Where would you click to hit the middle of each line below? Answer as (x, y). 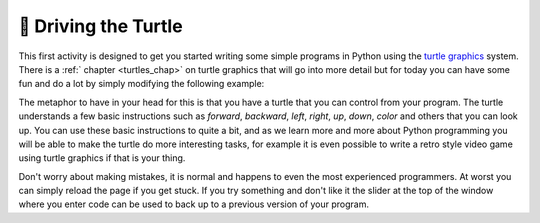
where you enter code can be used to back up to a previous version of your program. (194, 204)
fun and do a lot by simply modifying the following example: (141, 84)
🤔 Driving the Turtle (101, 26)
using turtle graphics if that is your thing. (102, 158)
